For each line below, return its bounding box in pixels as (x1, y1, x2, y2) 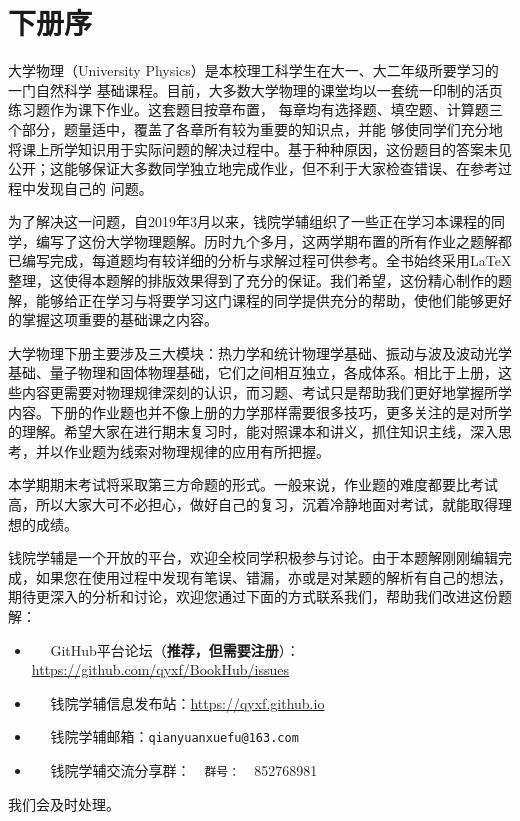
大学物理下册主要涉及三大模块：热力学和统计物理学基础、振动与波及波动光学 (8, 342, 512, 363)
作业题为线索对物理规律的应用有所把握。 (63, 440, 330, 461)
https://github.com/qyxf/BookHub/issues (31, 659, 290, 680)
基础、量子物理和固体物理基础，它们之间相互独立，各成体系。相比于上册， (8, 362, 498, 383)
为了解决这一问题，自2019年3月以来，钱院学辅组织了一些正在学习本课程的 (8, 211, 491, 232)
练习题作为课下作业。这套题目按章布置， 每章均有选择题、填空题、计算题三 (8, 99, 503, 120)
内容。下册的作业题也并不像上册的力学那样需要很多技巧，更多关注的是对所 (8, 401, 498, 422)
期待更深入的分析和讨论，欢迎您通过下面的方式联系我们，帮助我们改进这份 (8, 586, 498, 607)
